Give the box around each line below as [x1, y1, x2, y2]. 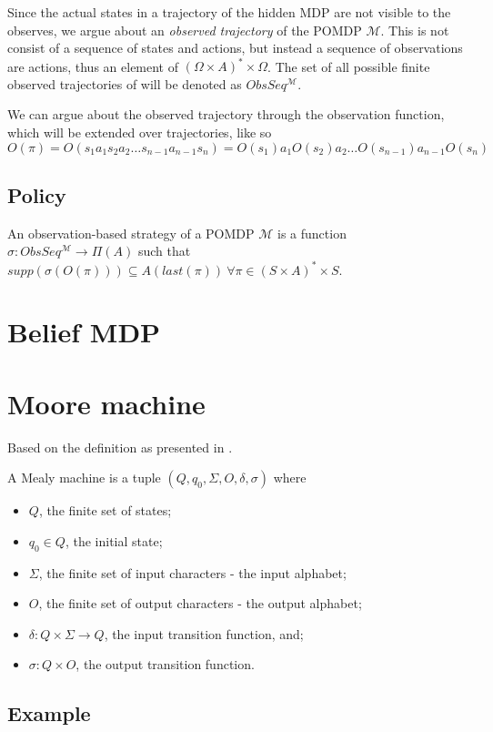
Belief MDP [7, 313, 161, 351]
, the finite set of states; [38, 501, 172, 520]
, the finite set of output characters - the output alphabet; [38, 594, 362, 613]
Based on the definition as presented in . [7, 437, 233, 456]
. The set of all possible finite [267, 56, 430, 76]
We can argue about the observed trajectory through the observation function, [7, 105, 445, 124]
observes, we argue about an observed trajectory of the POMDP [7, 20, 362, 39]
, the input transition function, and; [104, 624, 304, 643]
